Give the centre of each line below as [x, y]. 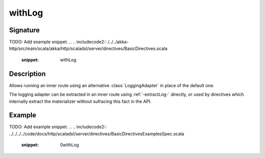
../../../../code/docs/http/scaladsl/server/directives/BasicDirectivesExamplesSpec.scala [97, 134]
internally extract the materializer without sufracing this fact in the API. [80, 101]
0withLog [70, 145]
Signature [25, 30]
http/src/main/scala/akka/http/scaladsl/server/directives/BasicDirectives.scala [88, 48]
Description [27, 74]
